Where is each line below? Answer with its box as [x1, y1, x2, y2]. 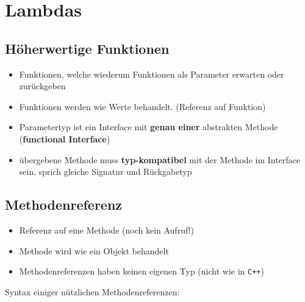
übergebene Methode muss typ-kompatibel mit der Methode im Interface [19, 153, 301, 166]
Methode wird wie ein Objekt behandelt [19, 244, 169, 257]
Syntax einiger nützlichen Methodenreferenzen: [5, 285, 180, 298]
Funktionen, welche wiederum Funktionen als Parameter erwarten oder [19, 67, 284, 80]
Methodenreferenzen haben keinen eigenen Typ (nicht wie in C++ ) [19, 265, 264, 278]
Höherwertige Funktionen [5, 39, 170, 57]
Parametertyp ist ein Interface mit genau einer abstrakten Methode [19, 120, 278, 133]
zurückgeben [19, 79, 66, 92]
